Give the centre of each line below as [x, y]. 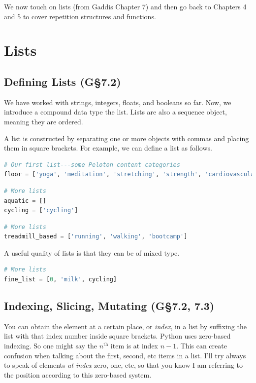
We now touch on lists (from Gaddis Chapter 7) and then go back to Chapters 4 [125, 6]
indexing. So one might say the [51, 346]
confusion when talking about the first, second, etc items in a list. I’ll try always [125, 355]
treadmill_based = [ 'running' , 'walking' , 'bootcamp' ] [96, 237]
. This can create [202, 346]
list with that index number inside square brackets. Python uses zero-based [117, 336]
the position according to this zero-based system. [78, 374]
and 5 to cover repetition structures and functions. [80, 16]
